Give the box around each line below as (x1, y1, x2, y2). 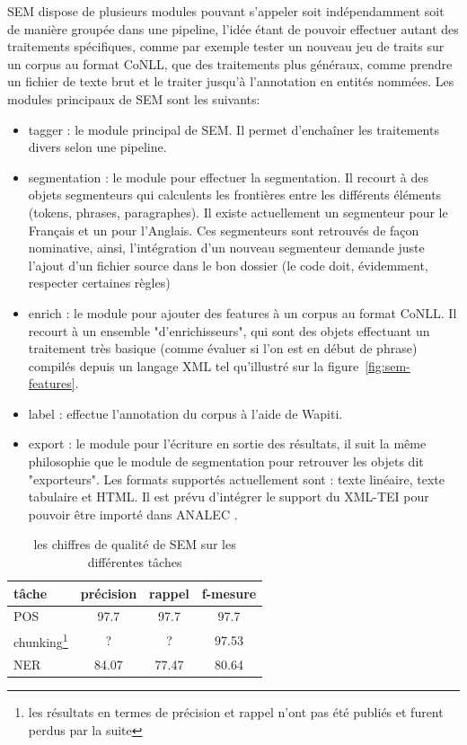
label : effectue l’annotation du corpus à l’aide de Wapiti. (28, 404, 343, 422)
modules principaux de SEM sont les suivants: (7, 89, 260, 108)
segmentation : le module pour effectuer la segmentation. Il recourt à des (28, 167, 429, 186)
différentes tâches (87, 553, 182, 572)
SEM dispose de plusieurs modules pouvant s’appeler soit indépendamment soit (7, 2, 445, 20)
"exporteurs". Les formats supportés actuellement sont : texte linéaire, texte (28, 469, 445, 488)
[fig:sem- (365, 356, 410, 375)
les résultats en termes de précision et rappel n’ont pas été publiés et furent (28, 702, 444, 721)
